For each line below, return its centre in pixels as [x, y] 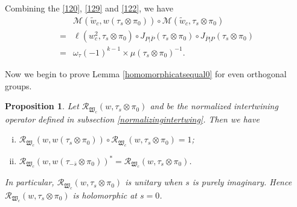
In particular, [30, 182]
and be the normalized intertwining [214, 106]
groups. [18, 85]
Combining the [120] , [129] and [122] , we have [89, 8]
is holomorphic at [105, 195]
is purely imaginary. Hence [242, 182]
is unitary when [154, 182]
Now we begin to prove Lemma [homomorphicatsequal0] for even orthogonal [146, 73]
